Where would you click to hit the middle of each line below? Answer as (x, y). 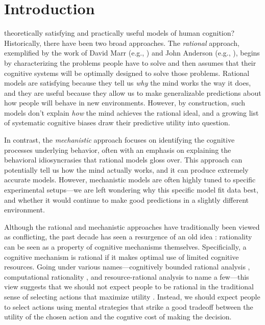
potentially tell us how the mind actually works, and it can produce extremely (126, 169)
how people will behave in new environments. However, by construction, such (125, 103)
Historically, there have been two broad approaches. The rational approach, (122, 43)
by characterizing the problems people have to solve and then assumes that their (130, 62)
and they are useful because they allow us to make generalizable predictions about (133, 92)
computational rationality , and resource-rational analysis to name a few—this (127, 276)
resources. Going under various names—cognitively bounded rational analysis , (127, 267)
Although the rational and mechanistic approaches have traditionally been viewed (132, 226)
